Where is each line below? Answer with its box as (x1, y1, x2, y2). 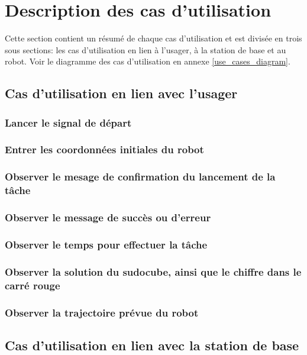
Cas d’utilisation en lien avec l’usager (5, 84, 238, 102)
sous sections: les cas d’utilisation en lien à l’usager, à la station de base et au (5, 43, 286, 56)
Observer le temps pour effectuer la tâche (5, 237, 208, 251)
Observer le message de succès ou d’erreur (5, 210, 211, 225)
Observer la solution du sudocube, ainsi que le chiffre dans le (5, 264, 302, 279)
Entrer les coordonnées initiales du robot (5, 142, 204, 157)
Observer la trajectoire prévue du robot (5, 305, 199, 319)
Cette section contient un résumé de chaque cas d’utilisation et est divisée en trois (5, 32, 302, 44)
